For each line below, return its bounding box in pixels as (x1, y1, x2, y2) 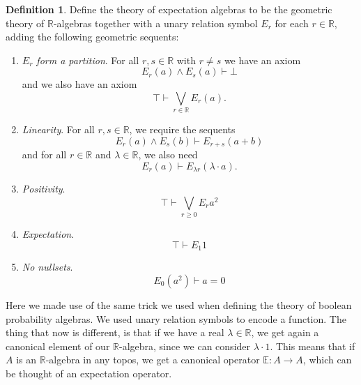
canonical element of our (6, 338, 110, 353)
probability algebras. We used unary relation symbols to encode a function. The (6, 311, 346, 326)
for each (275, 15, 309, 30)
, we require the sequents (129, 122, 236, 137)
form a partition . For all (36, 52, 139, 67)
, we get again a (251, 325, 319, 340)
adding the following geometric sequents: (6, 29, 179, 44)
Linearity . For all (22, 122, 95, 137)
